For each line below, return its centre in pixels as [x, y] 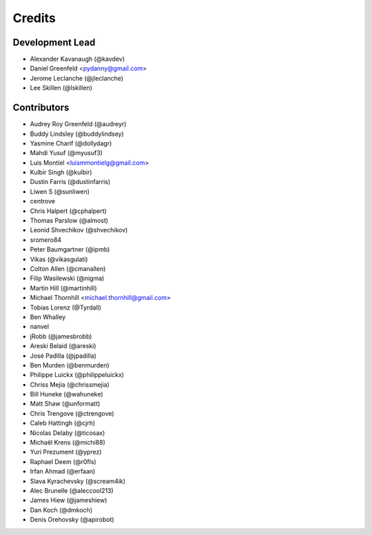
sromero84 [46, 240]
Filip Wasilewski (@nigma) [67, 279]
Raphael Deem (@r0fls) [63, 461]
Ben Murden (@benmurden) [70, 365]
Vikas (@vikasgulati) [59, 259]
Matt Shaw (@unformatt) [65, 404]
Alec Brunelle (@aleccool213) [72, 490]
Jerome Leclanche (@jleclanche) [77, 78]
